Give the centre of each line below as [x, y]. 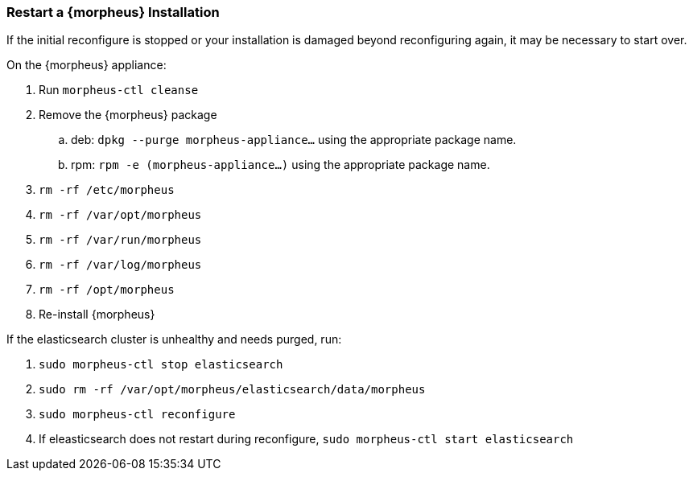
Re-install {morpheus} [97, 315]
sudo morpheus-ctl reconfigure [137, 415]
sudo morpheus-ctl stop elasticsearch [161, 365]
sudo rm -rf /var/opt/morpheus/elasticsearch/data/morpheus [232, 390]
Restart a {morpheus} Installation [113, 12]
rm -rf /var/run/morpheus [120, 240]
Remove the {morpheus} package [128, 115]
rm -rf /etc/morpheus [107, 190]
